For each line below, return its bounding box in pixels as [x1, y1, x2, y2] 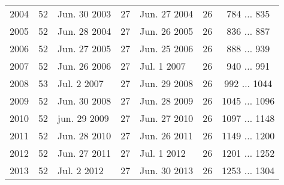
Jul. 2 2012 [58, 163, 104, 177]
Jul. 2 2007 [58, 76, 104, 90]
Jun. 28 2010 [58, 129, 111, 142]
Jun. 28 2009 [140, 94, 194, 108]
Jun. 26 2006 [58, 59, 111, 73]
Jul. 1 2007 [140, 59, 186, 73]
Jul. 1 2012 [140, 146, 186, 160]
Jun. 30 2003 [58, 7, 111, 20]
